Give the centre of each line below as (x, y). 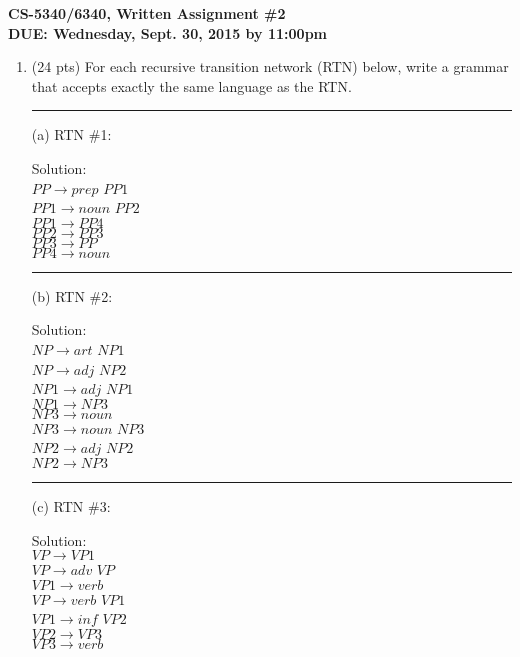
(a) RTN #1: (71, 134)
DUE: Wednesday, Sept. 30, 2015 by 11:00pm (167, 32)
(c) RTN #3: (71, 505)
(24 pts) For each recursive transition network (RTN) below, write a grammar (270, 66)
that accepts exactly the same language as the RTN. (191, 85)
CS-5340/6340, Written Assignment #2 (147, 13)
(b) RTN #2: (72, 295)
